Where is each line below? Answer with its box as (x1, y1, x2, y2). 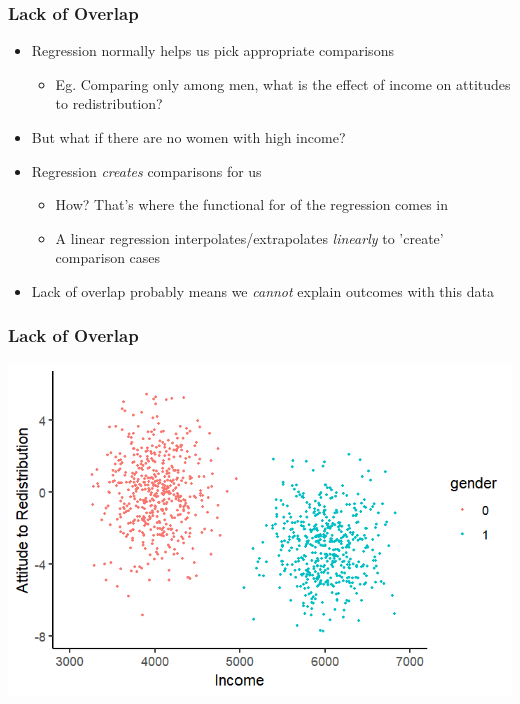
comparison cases (55, 247, 161, 268)
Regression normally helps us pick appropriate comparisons (31, 40, 394, 61)
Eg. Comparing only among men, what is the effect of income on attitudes (55, 73, 511, 94)
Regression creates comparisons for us (31, 160, 262, 181)
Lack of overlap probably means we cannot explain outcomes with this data (31, 280, 494, 301)
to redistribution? (55, 93, 163, 114)
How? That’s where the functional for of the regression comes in (55, 194, 449, 215)
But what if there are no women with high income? (31, 127, 346, 147)
